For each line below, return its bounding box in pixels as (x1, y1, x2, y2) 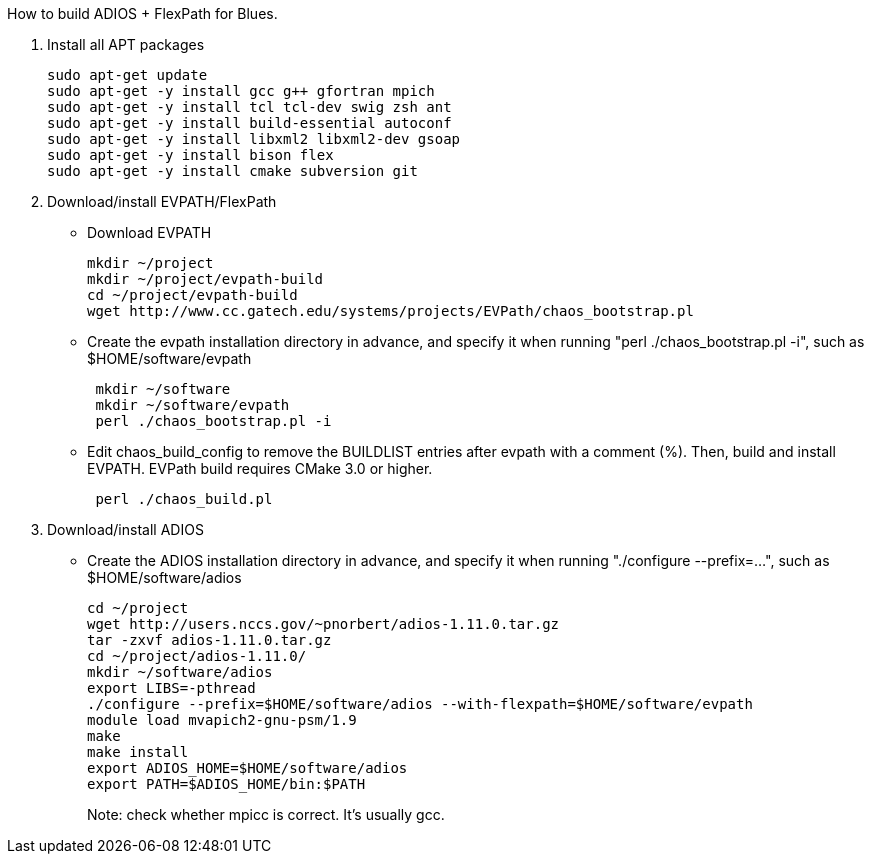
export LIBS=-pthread (87, 680, 256, 696)
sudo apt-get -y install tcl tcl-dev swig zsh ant (47, 99, 452, 115)
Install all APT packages (47, 36, 205, 53)
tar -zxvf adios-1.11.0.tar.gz (87, 632, 332, 648)
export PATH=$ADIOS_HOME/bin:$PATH (87, 776, 366, 792)
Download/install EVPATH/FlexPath (47, 193, 277, 210)
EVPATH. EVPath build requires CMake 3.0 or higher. (87, 460, 433, 477)
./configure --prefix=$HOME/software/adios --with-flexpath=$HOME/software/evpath (87, 696, 753, 712)
